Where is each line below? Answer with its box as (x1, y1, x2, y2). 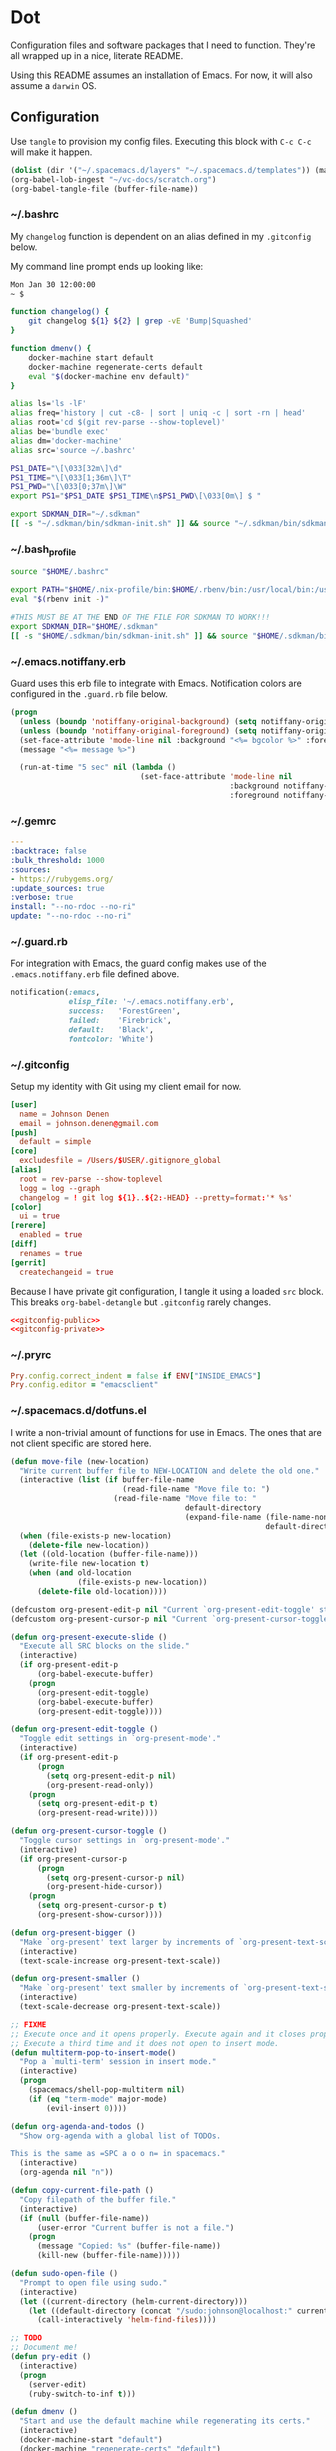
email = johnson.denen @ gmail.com (19, 1118, 159, 1128)
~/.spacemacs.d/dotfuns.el (10, 1404, 147, 1418)
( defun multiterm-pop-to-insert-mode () (10, 2047, 177, 2058)
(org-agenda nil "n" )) (19, 2167, 114, 2178)
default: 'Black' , (68, 1024, 155, 1035)
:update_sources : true (10, 883, 105, 893)
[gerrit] (10, 1257, 47, 1268)
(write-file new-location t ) (28, 1559, 150, 1569)
